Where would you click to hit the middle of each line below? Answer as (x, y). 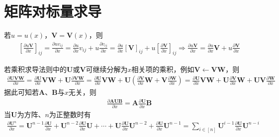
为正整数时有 (70, 114)
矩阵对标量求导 (53, 11)
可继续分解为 (107, 69)
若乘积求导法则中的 (35, 69)
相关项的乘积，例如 (163, 69)
